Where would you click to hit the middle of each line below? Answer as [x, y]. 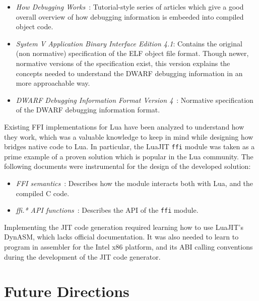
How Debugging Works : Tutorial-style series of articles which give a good [130, 7]
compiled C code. [43, 193]
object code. [35, 26]
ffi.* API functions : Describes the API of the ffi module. [107, 210]
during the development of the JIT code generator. [82, 256]
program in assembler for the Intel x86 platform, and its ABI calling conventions [128, 247]
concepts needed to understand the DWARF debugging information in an [129, 73]
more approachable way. [53, 83]
